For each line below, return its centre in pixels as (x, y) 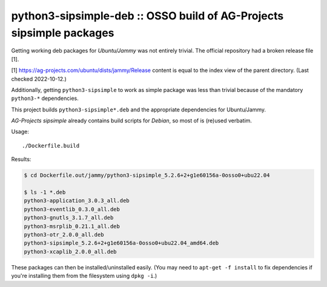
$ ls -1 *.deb (45, 193)
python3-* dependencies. (45, 98)
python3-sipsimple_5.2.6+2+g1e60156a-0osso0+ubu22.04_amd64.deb (121, 243)
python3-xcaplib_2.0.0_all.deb (71, 252)
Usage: (20, 132)
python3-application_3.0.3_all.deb (77, 201)
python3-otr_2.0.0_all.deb (64, 234)
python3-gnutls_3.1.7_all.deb (69, 218)
